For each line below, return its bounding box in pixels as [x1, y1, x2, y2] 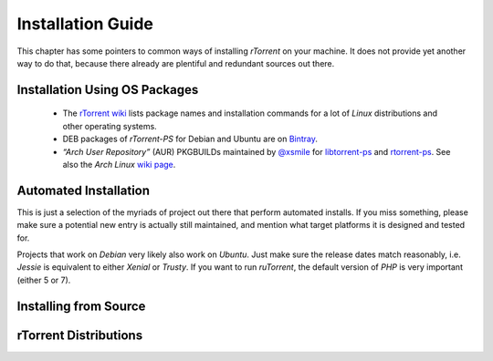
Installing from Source [16, 298, 146, 314]
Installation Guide [16, 14, 154, 34]
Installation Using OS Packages [16, 82, 199, 98]
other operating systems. [62, 120, 157, 131]
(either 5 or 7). [16, 274, 71, 285]
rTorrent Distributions [16, 327, 143, 343]
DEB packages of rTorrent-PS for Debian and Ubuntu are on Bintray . [62, 133, 319, 145]
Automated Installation [16, 182, 151, 198]
